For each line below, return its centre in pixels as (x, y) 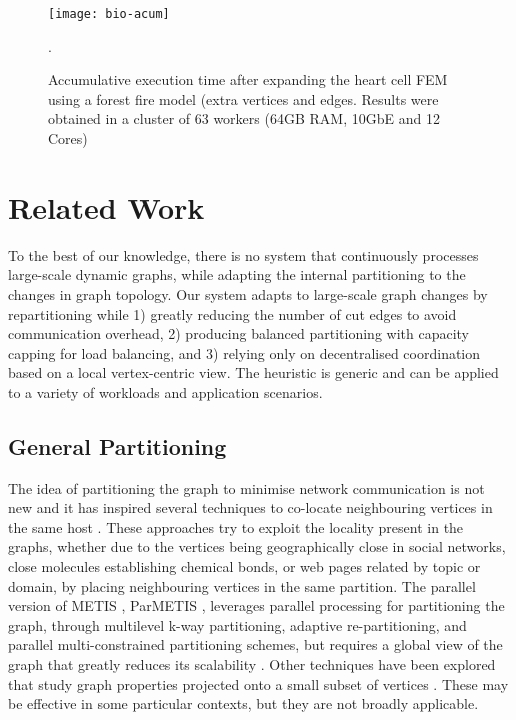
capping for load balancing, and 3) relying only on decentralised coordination (244, 352)
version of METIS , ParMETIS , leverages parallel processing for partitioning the (256, 605)
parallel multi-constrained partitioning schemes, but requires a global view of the (255, 644)
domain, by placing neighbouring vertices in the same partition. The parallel (242, 585)
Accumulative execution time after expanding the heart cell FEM (248, 79)
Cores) (68, 138)
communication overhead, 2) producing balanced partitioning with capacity (239, 333)
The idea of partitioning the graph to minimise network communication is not (246, 487)
